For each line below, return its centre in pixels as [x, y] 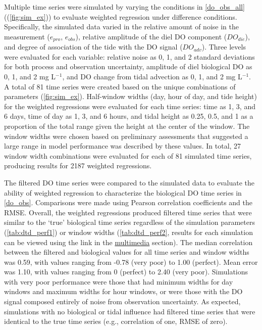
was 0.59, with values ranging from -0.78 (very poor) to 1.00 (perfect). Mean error [131, 262]
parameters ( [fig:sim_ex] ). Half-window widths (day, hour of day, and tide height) [130, 96]
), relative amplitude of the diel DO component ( [151, 36]
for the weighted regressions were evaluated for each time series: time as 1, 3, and [130, 106]
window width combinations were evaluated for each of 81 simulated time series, [128, 155]
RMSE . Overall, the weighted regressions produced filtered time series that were [128, 212]
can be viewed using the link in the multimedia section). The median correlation [128, 242]
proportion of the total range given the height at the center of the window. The [127, 126]
